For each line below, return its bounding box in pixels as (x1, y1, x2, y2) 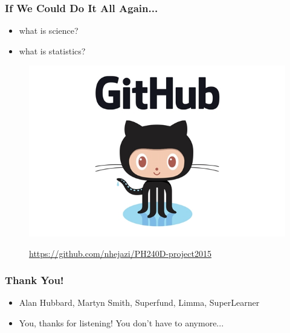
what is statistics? (19, 44, 86, 57)
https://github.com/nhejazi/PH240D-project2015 (29, 247, 211, 259)
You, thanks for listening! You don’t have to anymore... (19, 317, 224, 329)
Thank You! (5, 273, 64, 288)
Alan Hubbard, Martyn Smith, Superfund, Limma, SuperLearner (19, 296, 260, 309)
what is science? (19, 24, 79, 37)
